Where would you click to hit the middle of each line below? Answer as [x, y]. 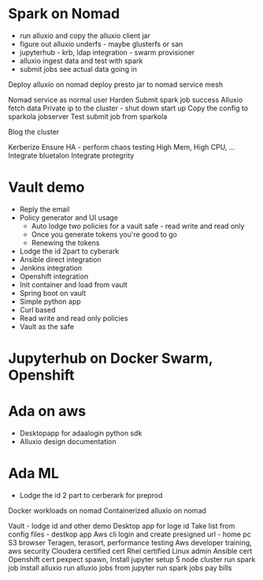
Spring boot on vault [53, 293]
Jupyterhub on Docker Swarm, [111, 359]
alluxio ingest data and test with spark [81, 61]
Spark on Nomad [64, 14]
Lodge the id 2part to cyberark [69, 251]
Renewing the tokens [65, 242]
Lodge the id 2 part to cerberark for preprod [91, 495]
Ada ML [33, 473]
